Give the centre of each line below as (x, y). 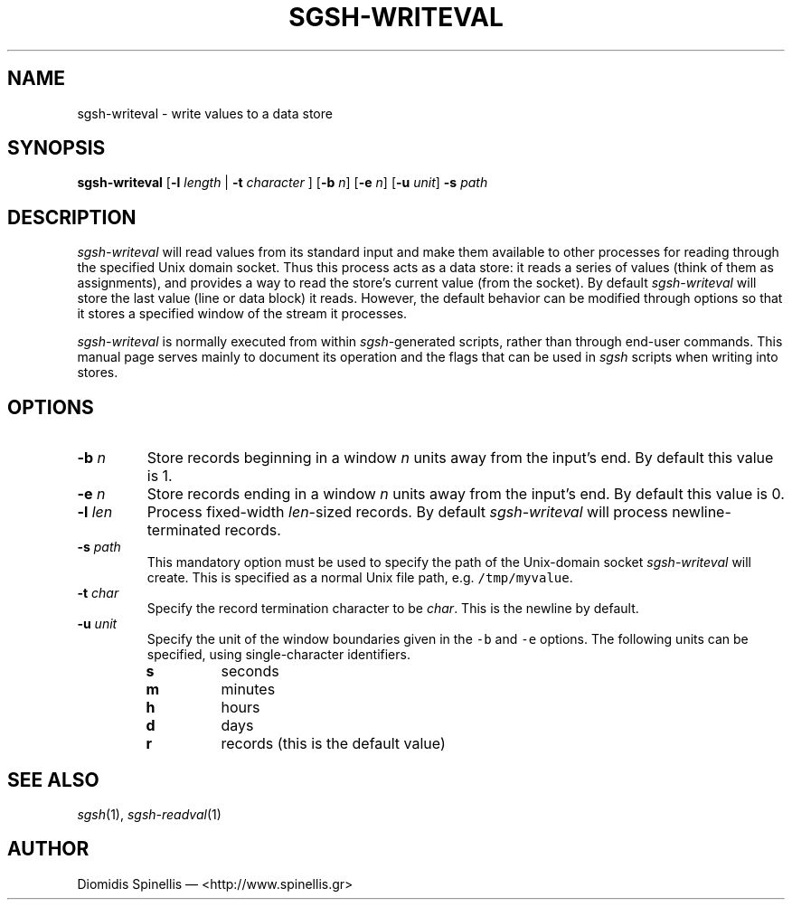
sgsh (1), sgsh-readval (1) (149, 814)
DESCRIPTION (72, 217)
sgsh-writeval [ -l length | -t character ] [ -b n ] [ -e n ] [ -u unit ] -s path (283, 183)
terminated (184, 530)
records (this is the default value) (333, 744)
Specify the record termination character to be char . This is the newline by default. (393, 609)
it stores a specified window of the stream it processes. (242, 314)
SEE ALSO (53, 779)
